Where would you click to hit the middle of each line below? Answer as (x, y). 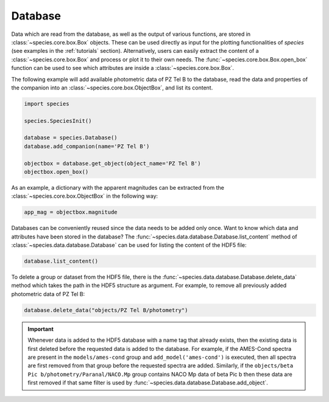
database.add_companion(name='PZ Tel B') (87, 146)
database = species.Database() (71, 138)
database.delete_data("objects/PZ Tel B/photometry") (106, 310)
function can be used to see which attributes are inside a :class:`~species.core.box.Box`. (123, 68)
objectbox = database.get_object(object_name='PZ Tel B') (112, 163)
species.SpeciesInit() (58, 121)
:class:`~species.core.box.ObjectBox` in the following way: (85, 196)
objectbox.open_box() (56, 172)
